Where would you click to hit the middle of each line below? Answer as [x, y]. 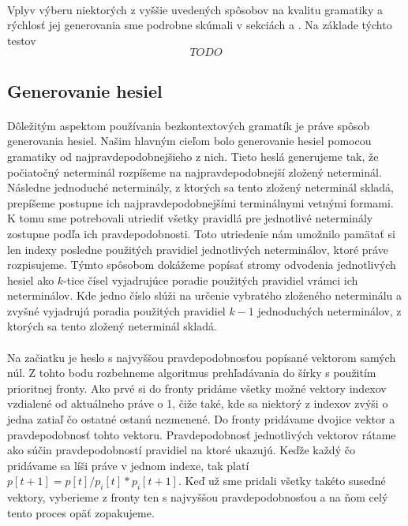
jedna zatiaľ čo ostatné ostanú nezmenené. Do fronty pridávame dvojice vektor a [201, 419]
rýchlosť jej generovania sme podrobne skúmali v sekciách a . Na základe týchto [200, 25]
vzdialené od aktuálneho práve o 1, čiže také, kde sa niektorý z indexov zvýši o [198, 403]
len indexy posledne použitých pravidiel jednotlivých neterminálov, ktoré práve [198, 249]
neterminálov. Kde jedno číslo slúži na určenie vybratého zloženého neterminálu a [205, 295]
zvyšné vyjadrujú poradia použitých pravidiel [116, 310]
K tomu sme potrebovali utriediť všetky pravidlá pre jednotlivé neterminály [190, 218]
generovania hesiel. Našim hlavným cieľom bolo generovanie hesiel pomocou [189, 141]
